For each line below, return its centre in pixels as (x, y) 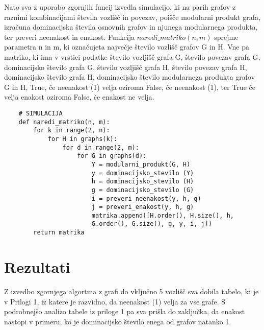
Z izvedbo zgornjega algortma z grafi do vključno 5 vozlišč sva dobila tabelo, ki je (131, 291)
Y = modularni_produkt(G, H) (141, 164)
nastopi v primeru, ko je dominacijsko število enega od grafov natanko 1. (118, 321)
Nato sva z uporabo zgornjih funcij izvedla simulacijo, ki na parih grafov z (120, 7)
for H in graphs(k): (82, 139)
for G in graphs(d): (112, 156)
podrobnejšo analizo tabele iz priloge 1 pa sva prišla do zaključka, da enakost (125, 311)
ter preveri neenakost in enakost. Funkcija (69, 37)
